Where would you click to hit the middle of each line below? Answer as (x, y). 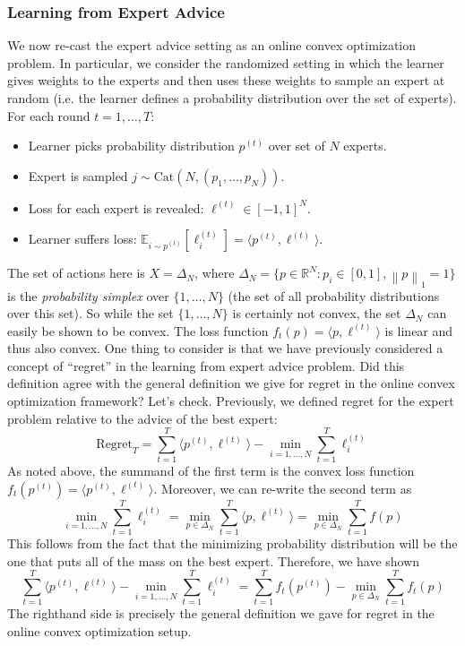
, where (215, 273)
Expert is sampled (78, 175)
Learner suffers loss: (82, 239)
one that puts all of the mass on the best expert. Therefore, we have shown (214, 560)
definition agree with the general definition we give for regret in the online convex (231, 383)
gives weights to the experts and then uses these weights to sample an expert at (226, 80)
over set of (297, 146)
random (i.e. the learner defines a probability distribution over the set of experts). (232, 98)
